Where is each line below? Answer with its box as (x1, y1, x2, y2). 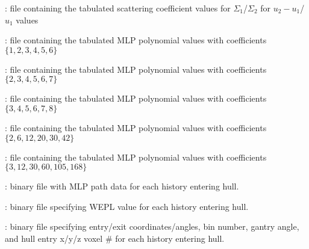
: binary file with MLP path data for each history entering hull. (5, 180, 239, 192)
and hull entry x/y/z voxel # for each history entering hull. (5, 232, 225, 244)
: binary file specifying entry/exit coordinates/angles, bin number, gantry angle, (5, 220, 299, 233)
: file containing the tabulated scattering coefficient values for (5, 2, 231, 14)
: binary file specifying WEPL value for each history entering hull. (5, 200, 249, 212)
